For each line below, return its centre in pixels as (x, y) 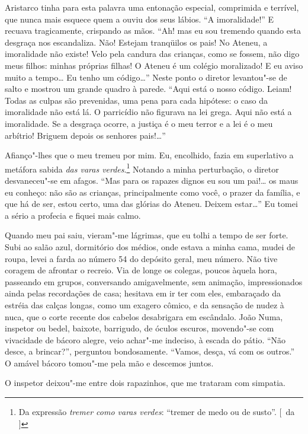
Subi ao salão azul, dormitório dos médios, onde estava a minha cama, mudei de (150, 246)
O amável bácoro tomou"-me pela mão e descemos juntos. (109, 363)
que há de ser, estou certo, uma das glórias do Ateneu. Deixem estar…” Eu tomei (151, 204)
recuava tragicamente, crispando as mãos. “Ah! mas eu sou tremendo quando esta (153, 31)
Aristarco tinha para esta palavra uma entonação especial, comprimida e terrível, (152, 7)
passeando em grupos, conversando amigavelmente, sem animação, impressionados (154, 281)
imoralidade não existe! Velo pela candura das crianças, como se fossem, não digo (152, 54)
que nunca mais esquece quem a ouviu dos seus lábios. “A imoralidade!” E (139, 19)
